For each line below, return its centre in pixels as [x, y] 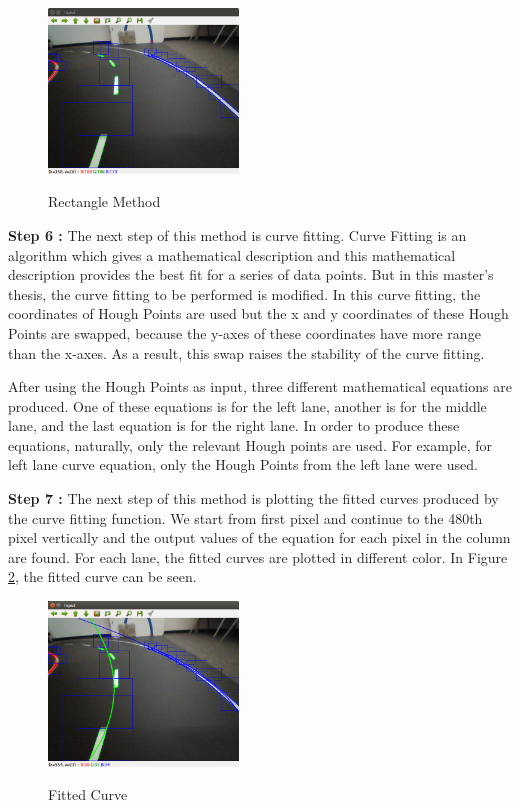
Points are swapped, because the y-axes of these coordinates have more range [244, 332]
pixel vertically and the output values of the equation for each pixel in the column [259, 537]
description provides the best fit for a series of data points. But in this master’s [251, 274]
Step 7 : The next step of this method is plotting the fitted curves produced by [253, 498]
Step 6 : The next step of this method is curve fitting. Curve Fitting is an [237, 234]
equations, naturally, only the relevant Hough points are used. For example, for [250, 444]
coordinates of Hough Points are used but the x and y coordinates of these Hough [258, 313]
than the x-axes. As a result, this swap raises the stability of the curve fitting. [246, 352]
